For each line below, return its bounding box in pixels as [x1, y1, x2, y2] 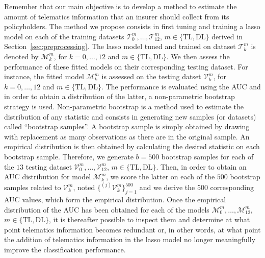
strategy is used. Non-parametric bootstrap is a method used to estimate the [4, 101, 244, 111]
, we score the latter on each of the [106, 171, 215, 182]
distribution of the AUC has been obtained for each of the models [4, 204, 209, 215]
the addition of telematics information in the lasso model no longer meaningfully [4, 234, 256, 245]
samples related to [4, 182, 61, 193]
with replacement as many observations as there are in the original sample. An [4, 131, 250, 142]
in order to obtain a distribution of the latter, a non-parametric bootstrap [4, 91, 235, 102]
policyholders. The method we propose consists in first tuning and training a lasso [4, 21, 260, 32]
